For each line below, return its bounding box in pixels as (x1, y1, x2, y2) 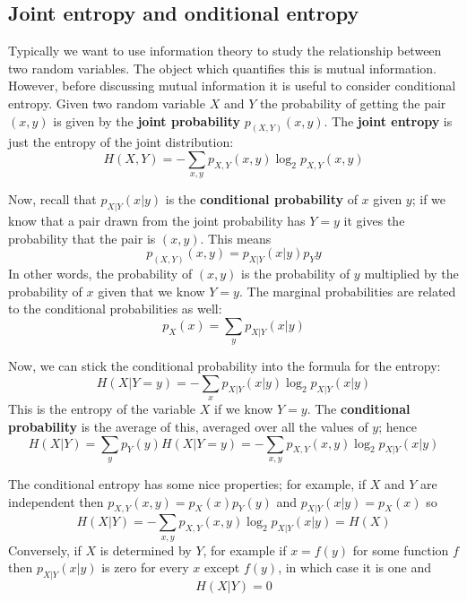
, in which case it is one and (278, 558, 431, 577)
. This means (200, 228, 272, 247)
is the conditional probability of (165, 190, 358, 209)
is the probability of (241, 264, 350, 283)
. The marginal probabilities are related (238, 281, 456, 300)
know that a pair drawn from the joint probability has (8, 211, 306, 230)
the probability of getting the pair (259, 93, 446, 112)
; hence (378, 417, 418, 436)
